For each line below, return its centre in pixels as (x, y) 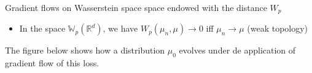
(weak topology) (278, 28)
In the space (42, 28)
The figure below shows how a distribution (85, 50)
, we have (120, 28)
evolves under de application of (237, 50)
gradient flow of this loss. (52, 63)
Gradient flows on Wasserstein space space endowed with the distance (136, 7)
